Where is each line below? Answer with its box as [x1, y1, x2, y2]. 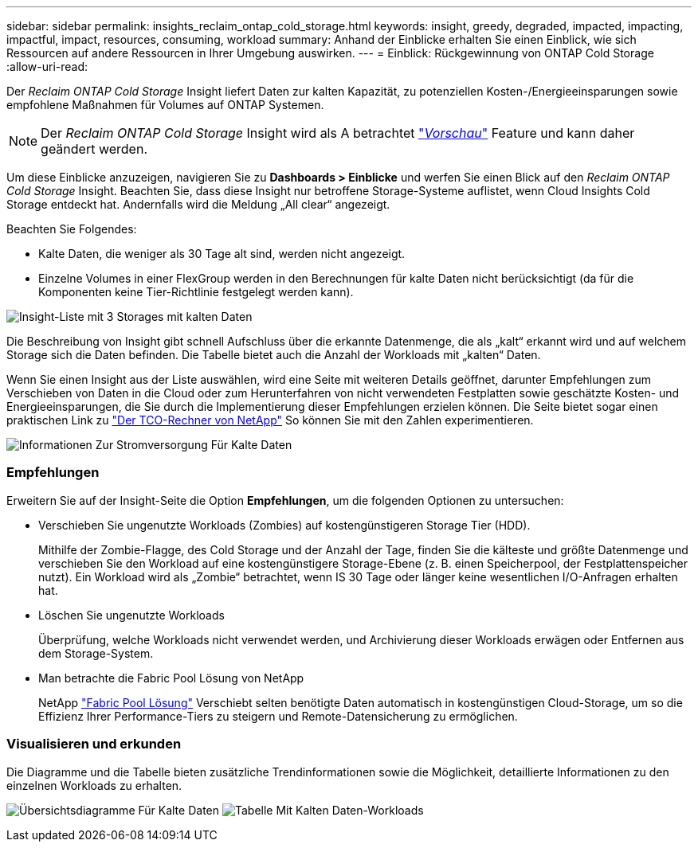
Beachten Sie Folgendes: [6, 222, 137, 236]
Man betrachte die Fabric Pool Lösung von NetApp [38, 670, 304, 685]
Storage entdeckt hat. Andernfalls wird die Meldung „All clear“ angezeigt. [6, 197, 390, 211]
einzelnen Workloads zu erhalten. [6, 778, 182, 792]
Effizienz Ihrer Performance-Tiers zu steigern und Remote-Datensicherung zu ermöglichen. [38, 709, 518, 723]
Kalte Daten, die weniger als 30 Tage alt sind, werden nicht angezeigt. [38, 247, 406, 260]
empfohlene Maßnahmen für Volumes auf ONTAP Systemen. [6, 98, 324, 111]
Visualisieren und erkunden [6, 736, 182, 752]
